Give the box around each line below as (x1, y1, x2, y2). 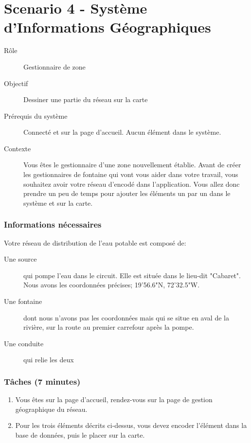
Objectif (4, 78, 28, 88)
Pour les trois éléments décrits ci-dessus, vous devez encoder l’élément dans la (15, 420, 247, 430)
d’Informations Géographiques (4, 17, 211, 37)
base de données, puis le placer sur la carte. (15, 430, 145, 440)
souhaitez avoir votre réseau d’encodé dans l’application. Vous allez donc (23, 178, 240, 189)
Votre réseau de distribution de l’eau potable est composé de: (4, 237, 186, 248)
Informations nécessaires (4, 218, 102, 230)
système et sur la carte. (23, 197, 93, 208)
